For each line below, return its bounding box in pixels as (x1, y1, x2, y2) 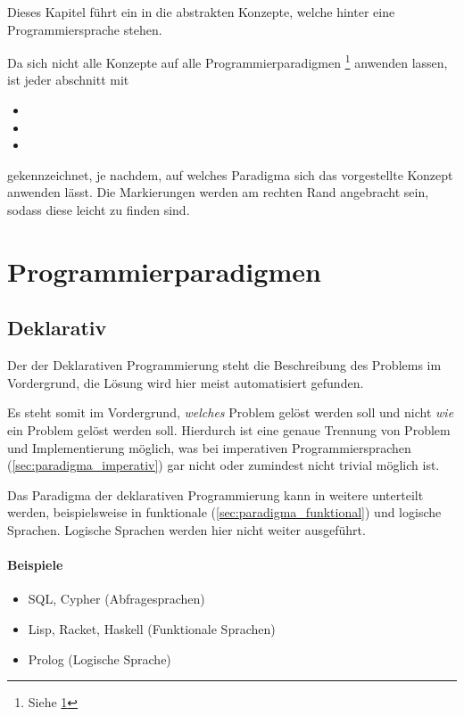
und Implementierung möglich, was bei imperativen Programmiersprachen (7, 438, 411, 457)
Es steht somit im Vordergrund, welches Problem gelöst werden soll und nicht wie (7, 403, 454, 422)
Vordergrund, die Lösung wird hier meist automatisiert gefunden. (7, 373, 364, 391)
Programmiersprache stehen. (7, 20, 162, 38)
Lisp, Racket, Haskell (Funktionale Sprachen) (28, 619, 276, 638)
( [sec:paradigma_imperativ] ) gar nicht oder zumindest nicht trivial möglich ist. (7, 456, 440, 474)
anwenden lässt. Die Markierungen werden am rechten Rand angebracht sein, (7, 183, 429, 202)
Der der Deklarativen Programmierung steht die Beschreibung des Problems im (7, 356, 442, 374)
